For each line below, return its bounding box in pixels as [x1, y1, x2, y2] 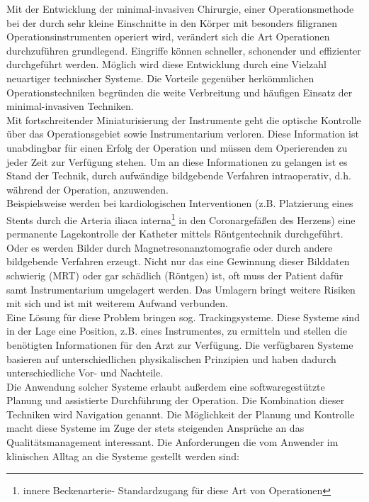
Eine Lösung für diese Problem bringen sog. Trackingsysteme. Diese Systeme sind [6, 309, 360, 324]
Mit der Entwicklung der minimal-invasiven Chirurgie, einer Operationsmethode [6, 1, 354, 16]
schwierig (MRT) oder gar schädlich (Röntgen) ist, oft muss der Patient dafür [6, 267, 344, 282]
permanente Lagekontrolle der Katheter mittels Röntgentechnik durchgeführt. [6, 226, 344, 241]
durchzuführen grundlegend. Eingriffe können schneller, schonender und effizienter [6, 43, 361, 57]
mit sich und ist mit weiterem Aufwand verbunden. [6, 296, 228, 311]
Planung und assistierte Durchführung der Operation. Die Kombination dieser [6, 393, 345, 408]
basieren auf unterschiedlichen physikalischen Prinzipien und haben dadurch [6, 351, 336, 366]
